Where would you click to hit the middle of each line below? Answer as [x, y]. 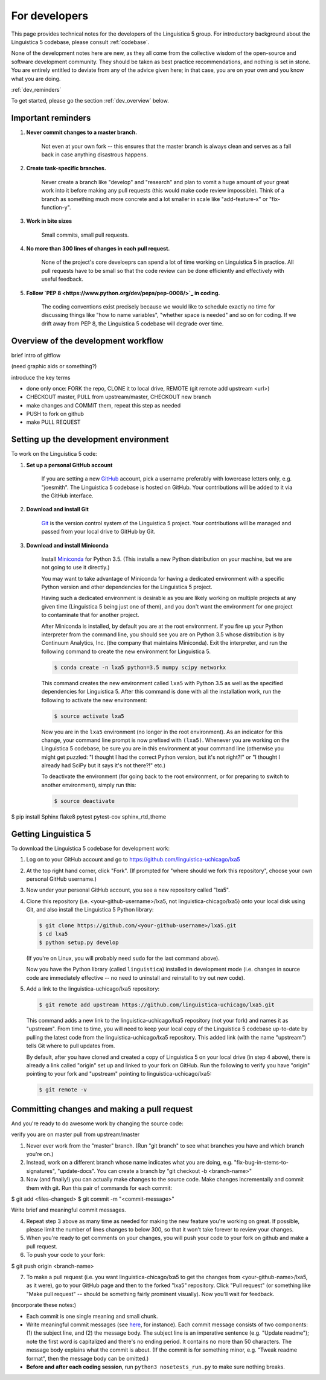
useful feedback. [62, 279]
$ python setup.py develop [79, 942]
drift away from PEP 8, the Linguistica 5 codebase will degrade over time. [133, 324]
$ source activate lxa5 [89, 716]
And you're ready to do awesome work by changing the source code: [97, 1123]
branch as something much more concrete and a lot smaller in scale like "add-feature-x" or [155, 199]
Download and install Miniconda [67, 545]
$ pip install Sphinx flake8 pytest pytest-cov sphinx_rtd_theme [88, 816]
